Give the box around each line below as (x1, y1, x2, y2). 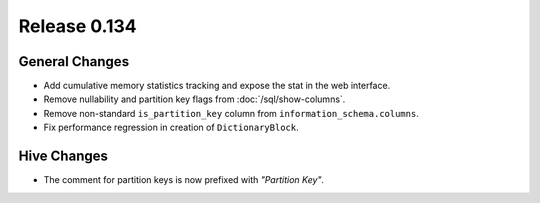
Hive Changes (18, 148, 109, 165)
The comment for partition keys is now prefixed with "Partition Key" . (43, 174, 325, 186)
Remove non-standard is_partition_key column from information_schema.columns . (43, 107, 419, 119)
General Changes (18, 53, 130, 70)
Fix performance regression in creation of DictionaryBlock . (43, 121, 299, 134)
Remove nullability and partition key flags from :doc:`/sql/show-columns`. (43, 93, 346, 105)
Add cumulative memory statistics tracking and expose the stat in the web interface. (43, 80, 391, 92)
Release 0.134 (18, 15, 137, 37)
